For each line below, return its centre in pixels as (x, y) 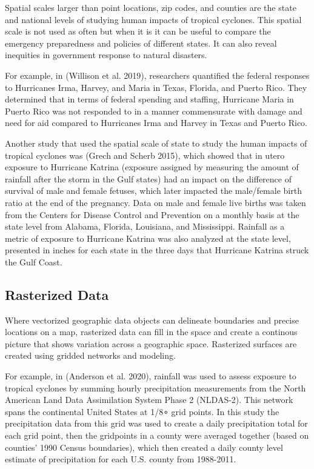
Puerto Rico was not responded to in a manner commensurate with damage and (154, 111)
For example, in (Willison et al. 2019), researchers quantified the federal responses (157, 75)
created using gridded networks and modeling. (90, 355)
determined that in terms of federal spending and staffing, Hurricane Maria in (149, 99)
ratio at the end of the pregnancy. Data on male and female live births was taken (155, 202)
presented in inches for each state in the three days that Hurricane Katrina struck (157, 250)
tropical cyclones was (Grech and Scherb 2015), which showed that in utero (145, 155)
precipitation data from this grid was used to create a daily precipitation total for (156, 423)
